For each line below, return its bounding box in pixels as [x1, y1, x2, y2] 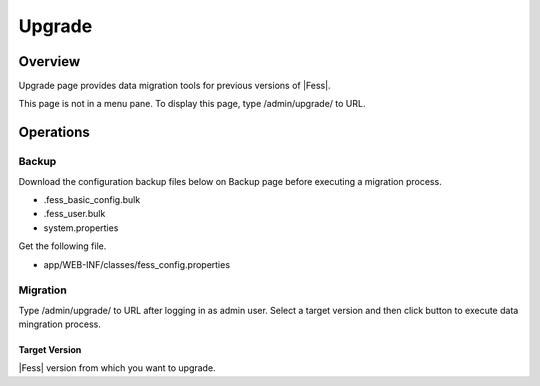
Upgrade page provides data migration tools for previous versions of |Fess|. [18, 80, 331, 92]
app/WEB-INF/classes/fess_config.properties [43, 258, 230, 270]
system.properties [43, 221, 119, 234]
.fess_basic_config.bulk [43, 194, 141, 205]
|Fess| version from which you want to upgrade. [18, 362, 216, 374]
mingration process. [18, 318, 102, 330]
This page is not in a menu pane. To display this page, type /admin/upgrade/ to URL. [18, 98, 366, 110]
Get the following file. [18, 240, 107, 252]
